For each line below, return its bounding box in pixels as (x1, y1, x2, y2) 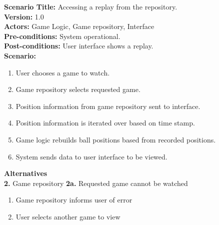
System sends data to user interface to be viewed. (15, 151, 167, 161)
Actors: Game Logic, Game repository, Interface (4, 21, 154, 31)
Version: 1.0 (4, 11, 44, 21)
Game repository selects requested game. (15, 84, 140, 94)
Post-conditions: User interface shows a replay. (4, 40, 153, 51)
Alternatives (4, 168, 47, 178)
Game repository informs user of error (15, 194, 132, 205)
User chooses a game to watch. (15, 67, 110, 77)
